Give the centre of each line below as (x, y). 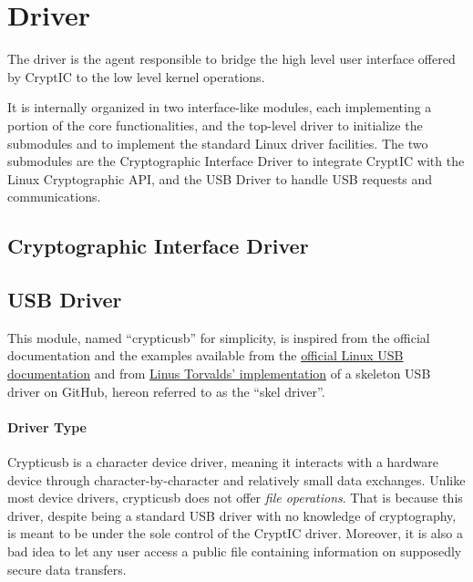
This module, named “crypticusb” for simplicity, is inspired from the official (219, 337)
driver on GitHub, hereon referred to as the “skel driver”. (166, 391)
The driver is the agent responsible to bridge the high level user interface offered (231, 59)
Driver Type (47, 426)
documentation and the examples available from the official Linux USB (206, 355)
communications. (54, 197)
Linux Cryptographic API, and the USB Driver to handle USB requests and (220, 178)
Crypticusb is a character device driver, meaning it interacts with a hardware (223, 462)
